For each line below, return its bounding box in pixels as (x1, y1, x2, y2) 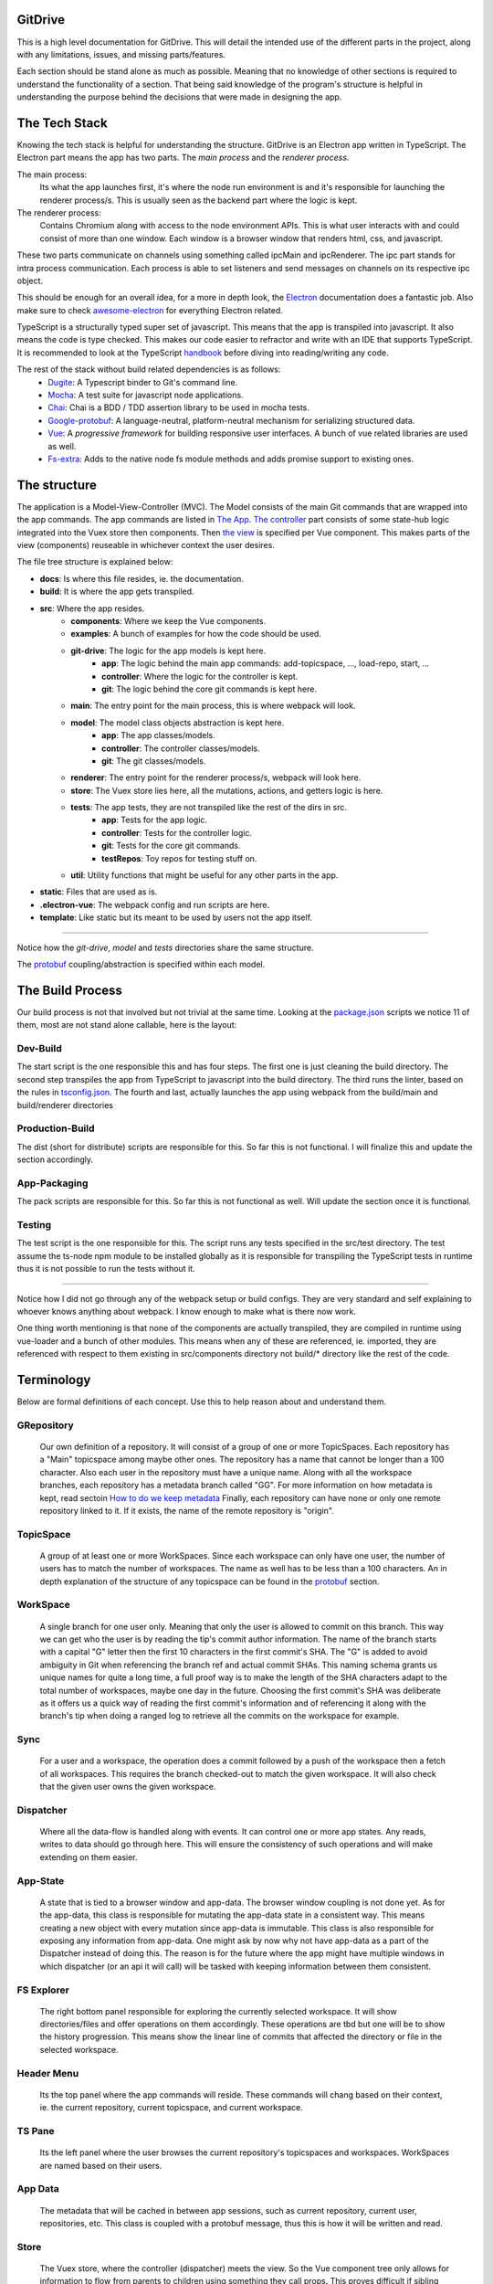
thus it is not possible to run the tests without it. (16, 1264, 195, 1274)
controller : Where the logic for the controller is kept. (101, 671, 299, 682)
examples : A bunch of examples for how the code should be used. (70, 629, 321, 640)
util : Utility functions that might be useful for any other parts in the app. (70, 870, 339, 881)
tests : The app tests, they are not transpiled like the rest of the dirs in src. (70, 802, 347, 813)
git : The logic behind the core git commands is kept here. (101, 683, 317, 694)
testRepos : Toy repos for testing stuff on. (101, 852, 257, 863)
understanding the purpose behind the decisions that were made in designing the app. (16, 91, 342, 102)
